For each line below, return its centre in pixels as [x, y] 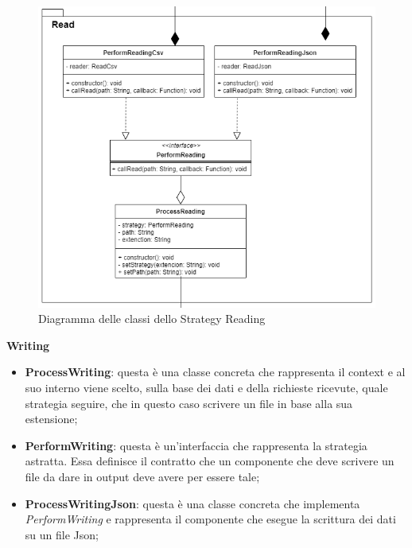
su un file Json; [62, 534]
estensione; [51, 419]
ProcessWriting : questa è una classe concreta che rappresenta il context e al [215, 372]
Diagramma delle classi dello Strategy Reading [152, 319]
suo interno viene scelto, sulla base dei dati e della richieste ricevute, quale [206, 388]
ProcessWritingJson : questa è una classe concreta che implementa [192, 503]
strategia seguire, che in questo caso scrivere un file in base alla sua [189, 403]
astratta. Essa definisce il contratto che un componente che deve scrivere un [210, 461]
